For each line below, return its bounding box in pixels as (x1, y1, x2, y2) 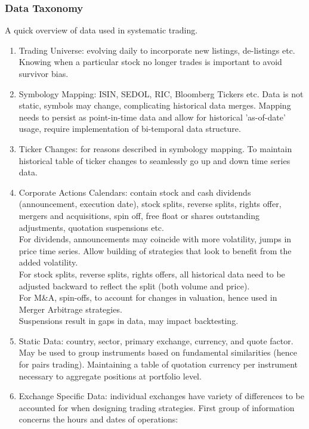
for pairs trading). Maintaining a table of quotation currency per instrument (18, 358, 298, 371)
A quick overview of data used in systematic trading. (5, 24, 198, 36)
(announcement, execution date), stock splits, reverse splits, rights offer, (18, 197, 282, 210)
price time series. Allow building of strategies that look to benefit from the (18, 244, 292, 257)
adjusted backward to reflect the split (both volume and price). (18, 279, 250, 292)
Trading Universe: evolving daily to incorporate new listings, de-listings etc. (18, 44, 295, 56)
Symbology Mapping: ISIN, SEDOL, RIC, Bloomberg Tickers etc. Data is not (18, 87, 304, 100)
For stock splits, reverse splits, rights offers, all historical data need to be (18, 267, 285, 280)
